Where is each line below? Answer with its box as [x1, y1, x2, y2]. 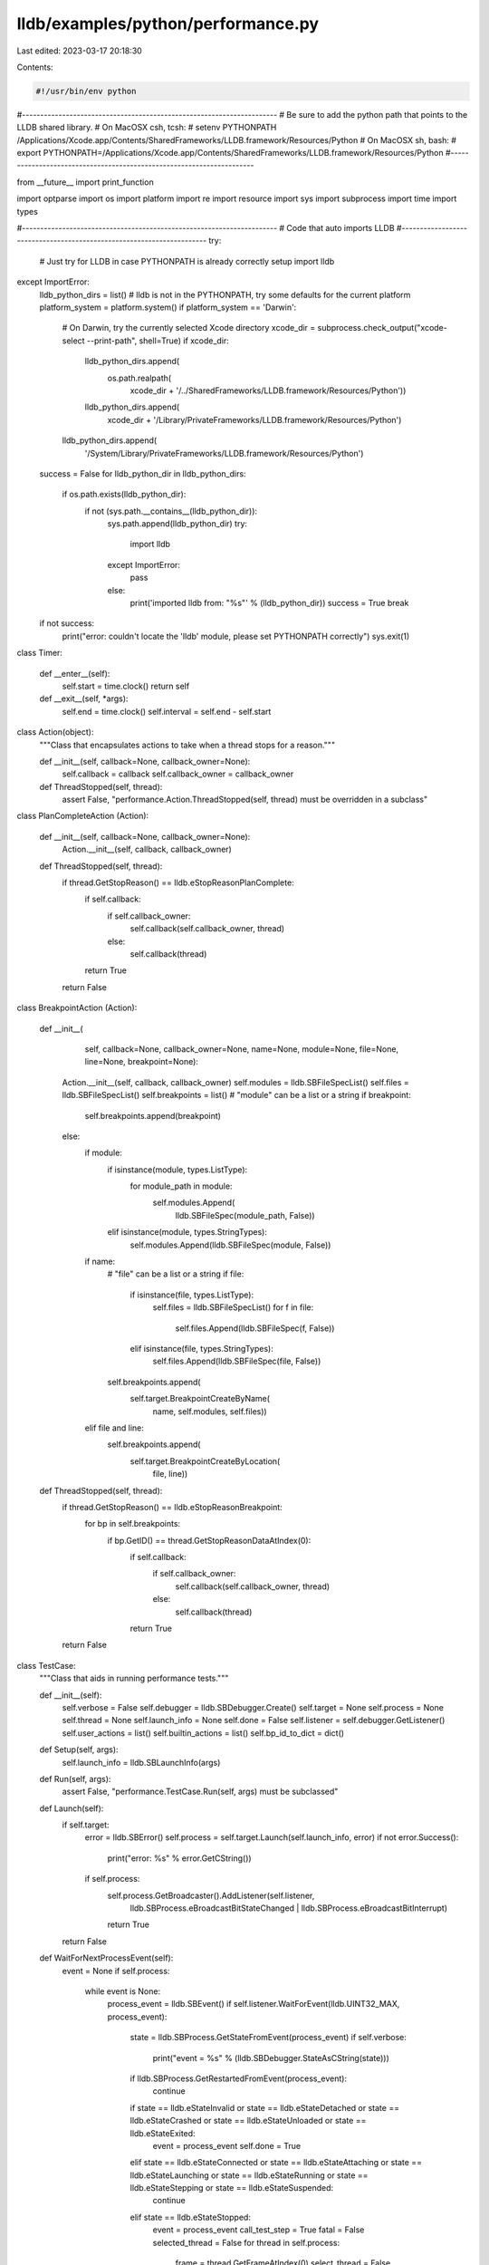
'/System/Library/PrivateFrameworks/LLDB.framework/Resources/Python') [84, 448, 364, 458]
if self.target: [62, 1819, 110, 1830]
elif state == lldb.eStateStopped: [129, 2212, 251, 2222]
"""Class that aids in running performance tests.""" [39, 1672, 229, 1684]
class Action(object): [16, 727, 94, 737]
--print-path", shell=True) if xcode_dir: [86, 335, 230, 346]
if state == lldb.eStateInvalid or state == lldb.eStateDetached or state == [129, 2102, 400, 2113]
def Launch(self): [39, 1803, 104, 1814]
